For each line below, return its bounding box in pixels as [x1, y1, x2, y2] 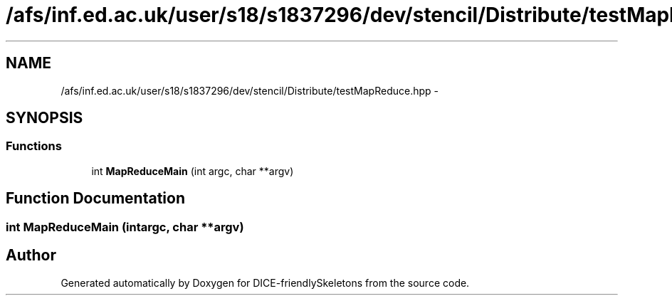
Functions [6, 139, 62, 154]
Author [6, 246, 56, 265]
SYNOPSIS [6, 109, 83, 127]
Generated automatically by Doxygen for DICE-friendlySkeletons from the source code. [61, 276, 470, 289]
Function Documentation [6, 189, 185, 208]
